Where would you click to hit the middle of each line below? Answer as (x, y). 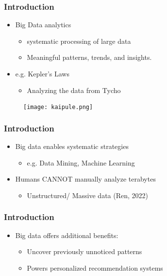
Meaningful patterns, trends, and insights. (89, 57)
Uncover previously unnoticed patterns (84, 251)
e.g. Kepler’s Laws (42, 74)
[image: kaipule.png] (58, 107)
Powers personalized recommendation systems (95, 267)
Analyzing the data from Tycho (74, 90)
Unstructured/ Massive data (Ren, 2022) (87, 195)
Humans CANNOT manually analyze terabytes (85, 179)
